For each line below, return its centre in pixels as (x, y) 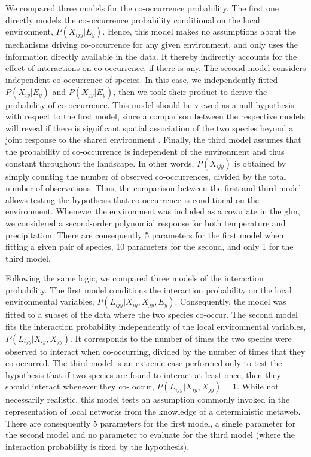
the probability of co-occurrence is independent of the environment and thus (145, 151)
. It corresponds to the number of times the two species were (181, 338)
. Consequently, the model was (231, 301)
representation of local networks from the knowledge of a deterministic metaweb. (153, 411)
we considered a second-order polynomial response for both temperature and (146, 223)
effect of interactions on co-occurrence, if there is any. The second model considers (156, 68)
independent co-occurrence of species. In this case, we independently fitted (142, 79)
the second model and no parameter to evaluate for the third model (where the (150, 435)
